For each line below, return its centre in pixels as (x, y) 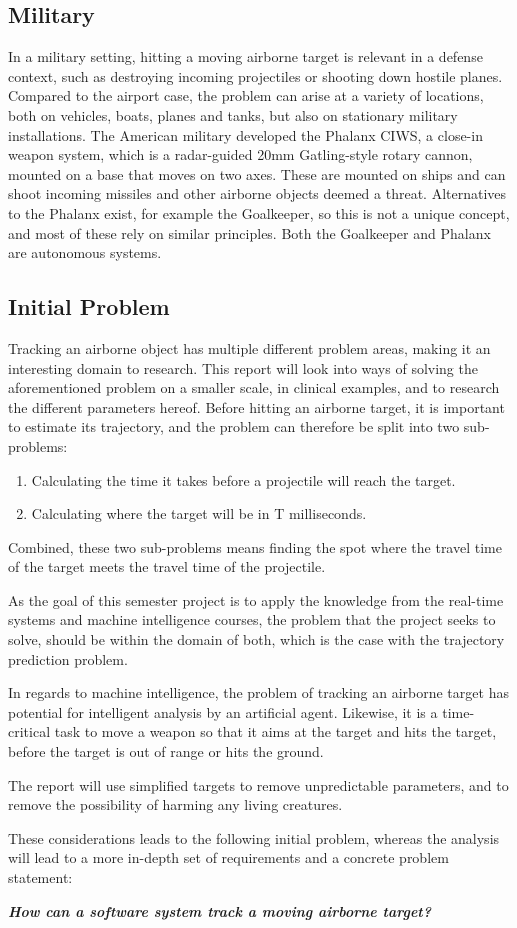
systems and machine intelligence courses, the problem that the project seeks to (252, 619)
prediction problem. (68, 658)
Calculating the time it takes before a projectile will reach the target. (243, 479)
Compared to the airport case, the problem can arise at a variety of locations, (246, 95)
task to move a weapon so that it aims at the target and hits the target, (275, 731)
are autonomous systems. (85, 252)
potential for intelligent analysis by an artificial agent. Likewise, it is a (223, 711)
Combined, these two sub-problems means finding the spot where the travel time (255, 546)
